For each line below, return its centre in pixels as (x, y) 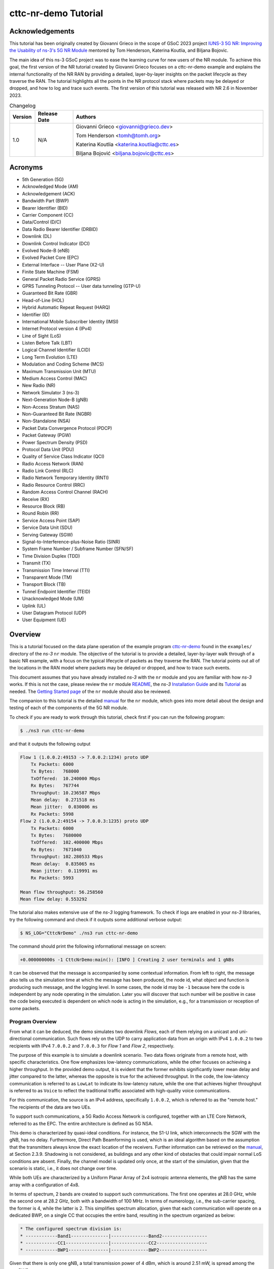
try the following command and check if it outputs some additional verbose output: (96, 919)
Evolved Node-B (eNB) (46, 250)
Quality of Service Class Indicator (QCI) (63, 456)
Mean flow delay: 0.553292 (54, 899)
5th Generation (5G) (43, 180)
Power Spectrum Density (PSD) (55, 442)
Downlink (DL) (37, 237)
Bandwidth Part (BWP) (46, 201)
